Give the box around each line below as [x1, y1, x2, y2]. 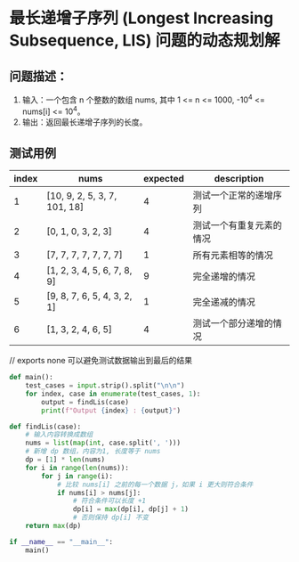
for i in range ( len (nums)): [25, 463, 129, 472]
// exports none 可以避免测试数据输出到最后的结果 [9, 355, 193, 366]
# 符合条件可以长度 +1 [72, 496, 147, 506]
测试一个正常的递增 [192, 189, 274, 201]
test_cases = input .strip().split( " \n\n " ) [25, 381, 185, 390]
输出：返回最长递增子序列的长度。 [21, 117, 148, 127]
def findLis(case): [9, 422, 82, 431]
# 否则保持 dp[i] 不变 [72, 513, 149, 522]
